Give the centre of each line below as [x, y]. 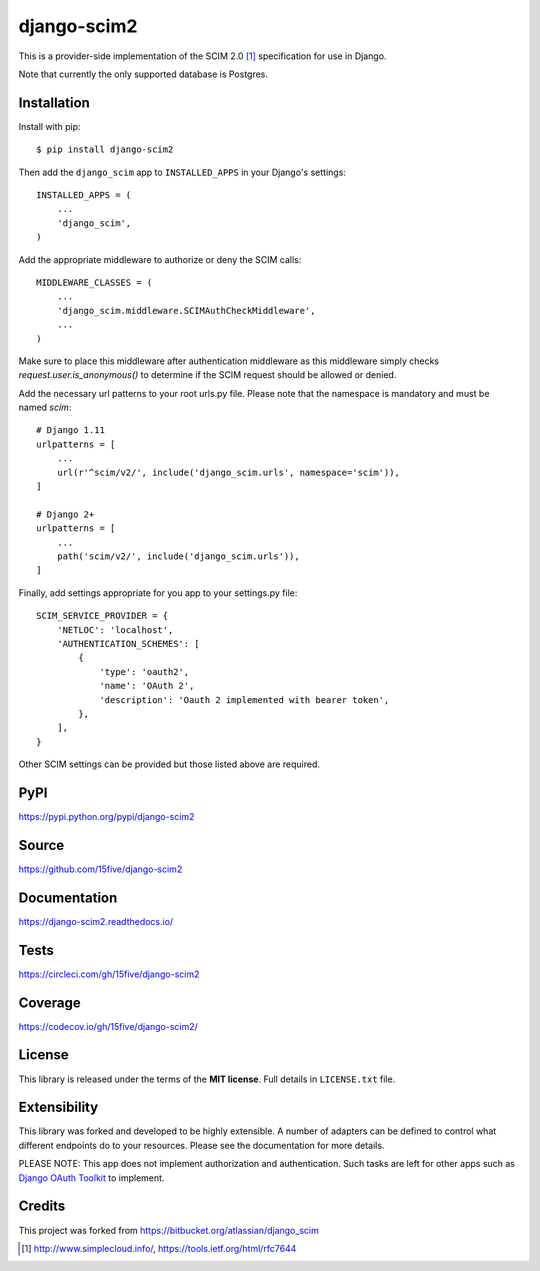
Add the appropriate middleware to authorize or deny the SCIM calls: [160, 259]
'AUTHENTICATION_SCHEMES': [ [128, 643]
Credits [42, 1206]
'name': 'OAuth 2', [147, 686]
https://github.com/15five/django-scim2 [100, 869]
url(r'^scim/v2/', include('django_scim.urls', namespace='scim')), [228, 472]
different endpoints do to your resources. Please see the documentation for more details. [201, 1145]
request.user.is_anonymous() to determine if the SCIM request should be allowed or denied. [207, 375]
